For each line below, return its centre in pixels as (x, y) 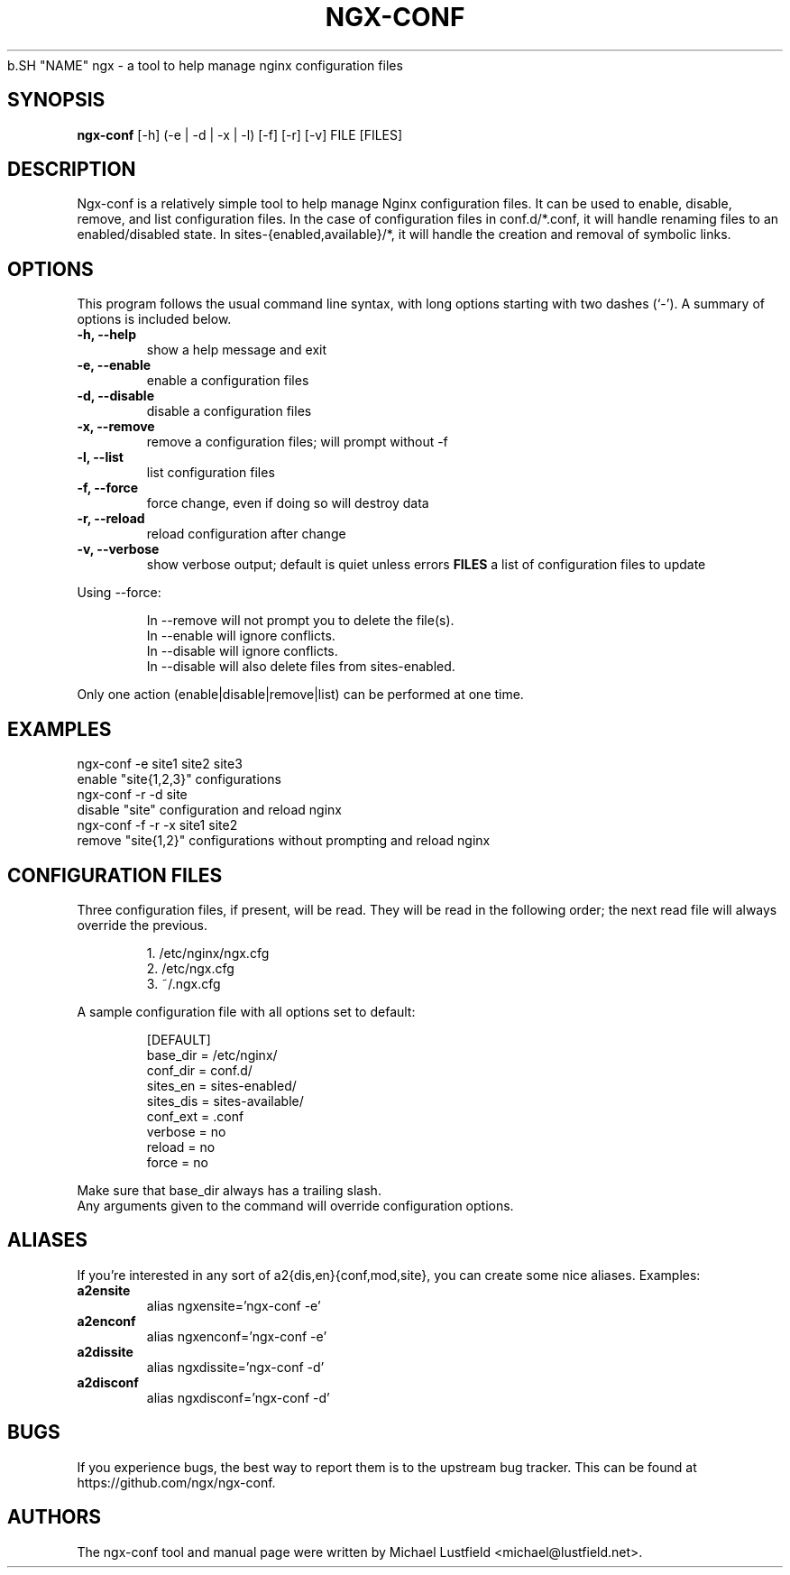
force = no (177, 1162)
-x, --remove (116, 427)
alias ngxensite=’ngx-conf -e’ (234, 1305)
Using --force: (119, 593)
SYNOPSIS (56, 100)
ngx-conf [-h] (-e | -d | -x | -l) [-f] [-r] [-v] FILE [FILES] (240, 134)
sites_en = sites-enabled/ (221, 1085)
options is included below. (154, 319)
